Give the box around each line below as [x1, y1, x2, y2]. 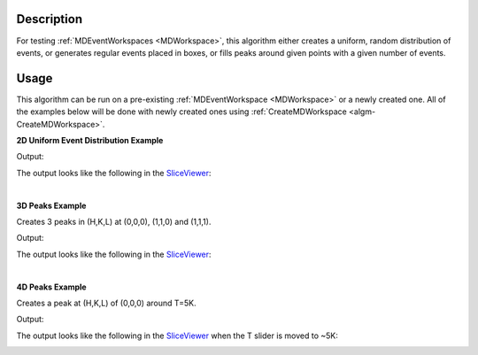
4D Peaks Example [16, 282, 88, 292]
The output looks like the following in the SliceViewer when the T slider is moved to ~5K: [16, 330, 338, 341]
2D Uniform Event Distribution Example [16, 135, 164, 145]
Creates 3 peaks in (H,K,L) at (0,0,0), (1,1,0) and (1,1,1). [16, 216, 212, 227]
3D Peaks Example [16, 200, 87, 211]
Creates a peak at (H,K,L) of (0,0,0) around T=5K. [16, 297, 197, 308]
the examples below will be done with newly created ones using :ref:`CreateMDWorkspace [16, 106, 347, 117]
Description [16, 12, 83, 27]
